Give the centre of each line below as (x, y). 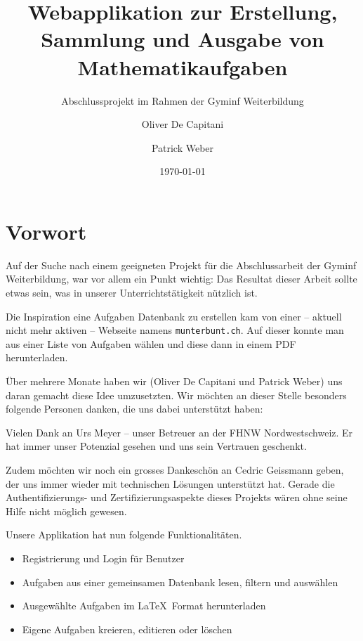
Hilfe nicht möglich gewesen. (66, 511)
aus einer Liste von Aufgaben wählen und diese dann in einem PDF (151, 343)
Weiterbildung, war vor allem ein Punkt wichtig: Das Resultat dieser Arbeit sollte (181, 279)
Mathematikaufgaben (183, 66)
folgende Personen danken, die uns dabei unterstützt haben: (134, 409)
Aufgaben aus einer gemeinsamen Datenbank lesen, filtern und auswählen (180, 582)
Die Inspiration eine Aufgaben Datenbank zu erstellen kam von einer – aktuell (174, 316)
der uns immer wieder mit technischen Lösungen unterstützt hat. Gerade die (170, 483)
